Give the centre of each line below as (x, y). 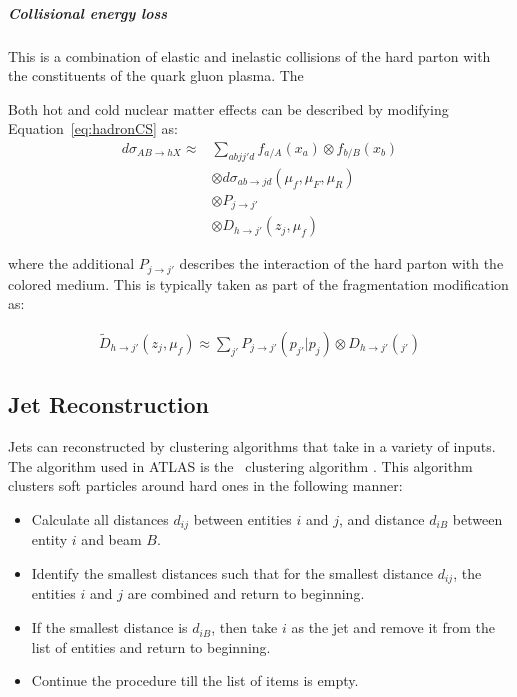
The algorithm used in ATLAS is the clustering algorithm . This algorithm (240, 465)
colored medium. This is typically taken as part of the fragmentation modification (258, 283)
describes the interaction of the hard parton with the (341, 263)
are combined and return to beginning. (246, 593)
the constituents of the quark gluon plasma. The (156, 75)
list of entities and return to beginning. (151, 646)
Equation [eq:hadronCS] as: (93, 128)
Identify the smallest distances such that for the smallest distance (232, 573)
